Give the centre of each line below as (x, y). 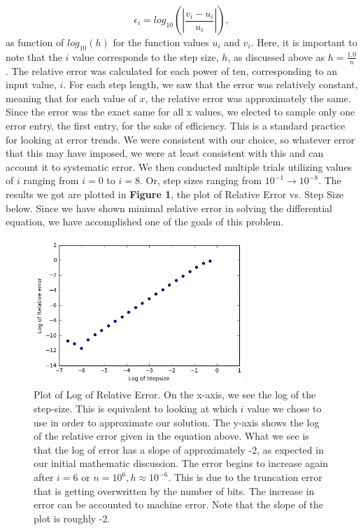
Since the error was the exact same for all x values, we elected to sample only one (180, 112)
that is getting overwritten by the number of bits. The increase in (174, 490)
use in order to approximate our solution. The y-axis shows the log (177, 422)
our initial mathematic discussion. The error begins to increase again (181, 463)
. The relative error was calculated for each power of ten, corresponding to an (172, 70)
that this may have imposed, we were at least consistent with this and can (165, 153)
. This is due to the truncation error (245, 477)
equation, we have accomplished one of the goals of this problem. (145, 222)
